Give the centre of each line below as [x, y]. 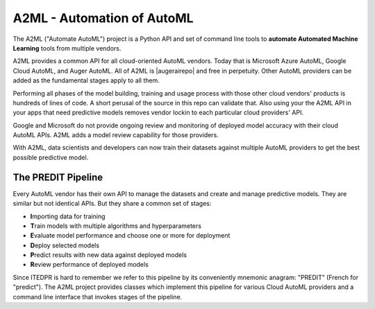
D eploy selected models [65, 245]
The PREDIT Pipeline [58, 177]
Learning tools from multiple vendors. [67, 48]
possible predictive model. [51, 157]
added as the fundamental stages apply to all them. [86, 80]
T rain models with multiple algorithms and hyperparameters [116, 226]
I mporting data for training [68, 216]
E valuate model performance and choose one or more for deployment [130, 236]
